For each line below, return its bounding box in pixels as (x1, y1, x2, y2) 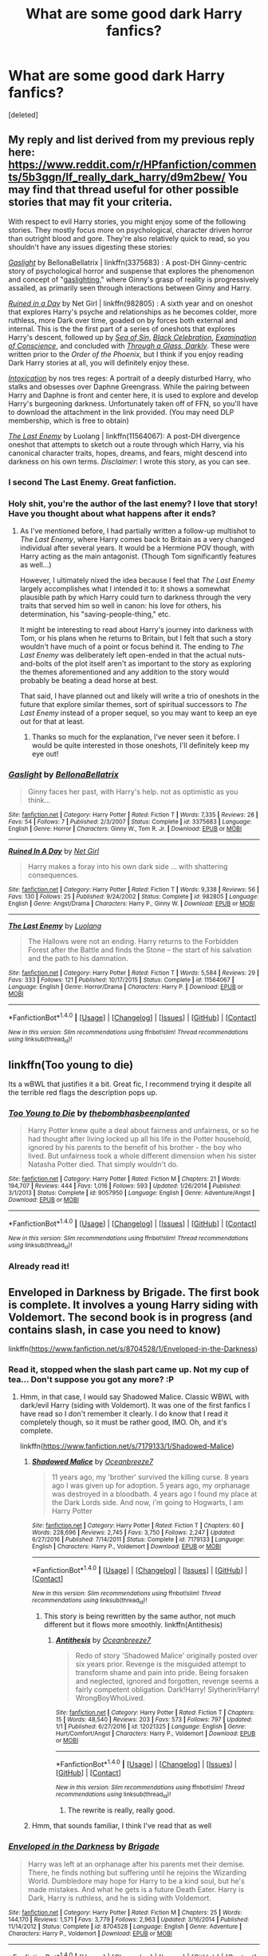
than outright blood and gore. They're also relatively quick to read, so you (8, 233, 250, 243)
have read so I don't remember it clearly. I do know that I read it (19, 1409, 229, 1419)
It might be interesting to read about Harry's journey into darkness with (19, 624, 254, 634)
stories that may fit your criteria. (8, 196, 173, 209)
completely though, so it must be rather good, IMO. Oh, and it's (19, 1417, 227, 1427)
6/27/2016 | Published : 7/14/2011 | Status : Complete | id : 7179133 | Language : (31, 1535, 245, 1544)
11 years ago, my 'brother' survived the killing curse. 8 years (51, 1472, 250, 1482)
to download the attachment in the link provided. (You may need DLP (8, 407, 235, 417)
